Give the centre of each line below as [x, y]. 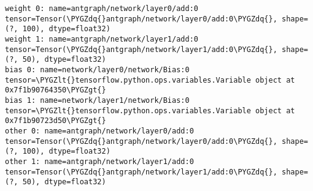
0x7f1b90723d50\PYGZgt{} [56, 121]
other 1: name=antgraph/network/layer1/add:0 [99, 161]
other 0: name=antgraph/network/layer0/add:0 [99, 131]
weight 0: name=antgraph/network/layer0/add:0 [102, 9]
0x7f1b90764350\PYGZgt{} [56, 90]
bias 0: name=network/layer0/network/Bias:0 [97, 69]
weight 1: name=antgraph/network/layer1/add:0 [102, 39]
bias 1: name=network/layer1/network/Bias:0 [97, 100]
